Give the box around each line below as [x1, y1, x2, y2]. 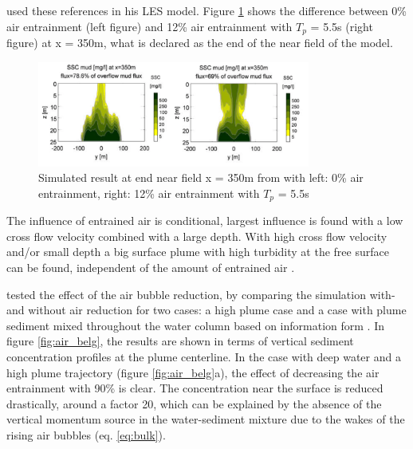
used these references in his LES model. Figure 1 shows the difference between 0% [6, 2, 407, 18]
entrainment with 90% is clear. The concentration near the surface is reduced [6, 380, 383, 396]
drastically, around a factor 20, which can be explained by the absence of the [6, 395, 382, 412]
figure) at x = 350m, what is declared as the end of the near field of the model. [6, 34, 393, 51]
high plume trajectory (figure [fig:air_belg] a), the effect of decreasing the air [6, 364, 380, 380]
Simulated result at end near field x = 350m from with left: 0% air [38, 169, 364, 186]
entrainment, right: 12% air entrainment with [38, 184, 260, 201]
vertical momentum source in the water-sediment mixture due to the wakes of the [6, 411, 405, 427]
